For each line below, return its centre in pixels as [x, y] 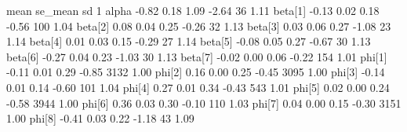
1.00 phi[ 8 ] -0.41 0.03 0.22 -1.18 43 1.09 [100, 118]
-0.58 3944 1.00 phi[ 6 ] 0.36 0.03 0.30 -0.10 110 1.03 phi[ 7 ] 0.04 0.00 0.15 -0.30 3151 [204, 103]
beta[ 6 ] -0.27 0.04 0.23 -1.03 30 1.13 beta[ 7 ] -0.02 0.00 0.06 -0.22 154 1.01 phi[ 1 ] [197, 56]
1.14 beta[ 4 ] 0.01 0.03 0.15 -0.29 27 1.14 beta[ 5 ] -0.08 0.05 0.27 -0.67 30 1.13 [189, 41]
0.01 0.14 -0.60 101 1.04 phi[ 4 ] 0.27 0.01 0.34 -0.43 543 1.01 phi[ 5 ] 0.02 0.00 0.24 [198, 87]
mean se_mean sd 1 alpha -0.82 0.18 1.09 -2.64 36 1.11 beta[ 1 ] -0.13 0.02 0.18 [193, 10]
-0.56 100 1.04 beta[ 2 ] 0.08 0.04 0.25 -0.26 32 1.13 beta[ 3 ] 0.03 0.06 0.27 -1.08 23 [199, 26]
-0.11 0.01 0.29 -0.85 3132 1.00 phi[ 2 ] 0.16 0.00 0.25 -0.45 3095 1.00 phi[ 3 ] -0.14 [196, 72]
